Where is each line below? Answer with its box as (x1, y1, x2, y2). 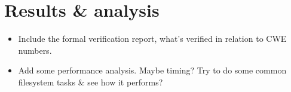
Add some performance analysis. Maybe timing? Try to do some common (18, 64, 287, 76)
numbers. (18, 44, 52, 56)
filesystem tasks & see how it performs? (18, 75, 163, 88)
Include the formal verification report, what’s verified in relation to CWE (18, 32, 287, 45)
